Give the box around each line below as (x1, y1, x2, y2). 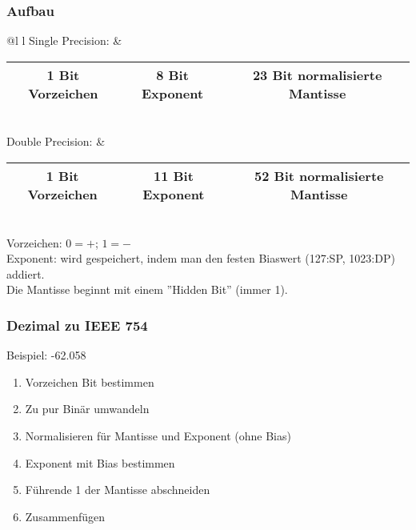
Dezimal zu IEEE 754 (6, 315, 148, 335)
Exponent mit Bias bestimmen (25, 454, 175, 471)
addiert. (6, 265, 45, 282)
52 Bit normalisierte (254, 167, 384, 185)
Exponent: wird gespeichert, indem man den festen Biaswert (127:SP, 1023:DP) (6, 250, 395, 267)
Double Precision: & (6, 133, 106, 150)
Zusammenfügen (25, 508, 106, 524)
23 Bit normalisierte (252, 65, 382, 84)
